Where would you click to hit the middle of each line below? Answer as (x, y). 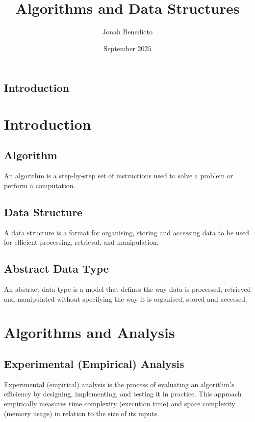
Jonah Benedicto (127, 32)
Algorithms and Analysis (89, 332)
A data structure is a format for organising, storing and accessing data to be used (127, 232)
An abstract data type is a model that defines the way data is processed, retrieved (127, 289)
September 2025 (127, 48)
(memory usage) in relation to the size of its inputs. (82, 413)
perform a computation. (40, 185)
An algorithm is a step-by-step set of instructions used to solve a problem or (119, 176)
